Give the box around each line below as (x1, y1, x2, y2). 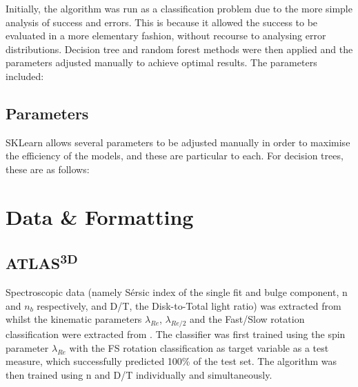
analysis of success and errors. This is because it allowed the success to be (6, 14, 318, 29)
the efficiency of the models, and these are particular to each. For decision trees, (6, 148, 344, 163)
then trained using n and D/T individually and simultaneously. (6, 367, 272, 381)
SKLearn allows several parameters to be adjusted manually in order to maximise (6, 135, 350, 149)
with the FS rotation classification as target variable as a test (69, 340, 329, 355)
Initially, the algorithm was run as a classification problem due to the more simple (6, 1, 352, 15)
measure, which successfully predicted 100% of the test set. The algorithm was (6, 354, 337, 368)
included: (6, 68, 44, 83)
